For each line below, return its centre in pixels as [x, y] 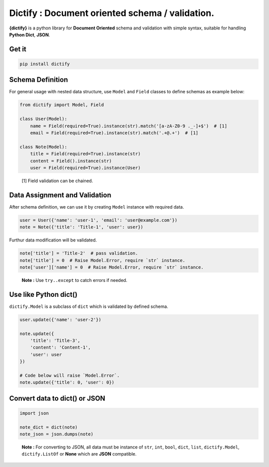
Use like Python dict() [43, 294]
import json [34, 413]
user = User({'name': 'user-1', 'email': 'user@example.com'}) [99, 220]
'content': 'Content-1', [61, 348]
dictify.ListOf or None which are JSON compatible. [79, 454]
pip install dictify [45, 64]
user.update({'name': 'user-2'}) [61, 320]
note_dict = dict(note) [49, 427]
